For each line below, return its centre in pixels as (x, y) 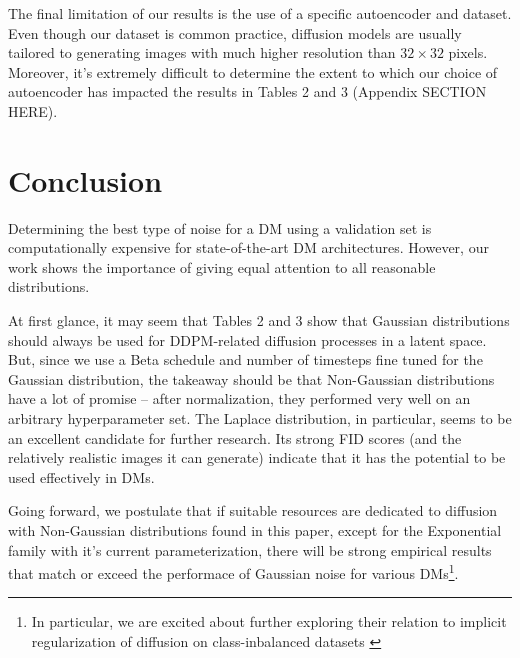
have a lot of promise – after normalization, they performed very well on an (239, 398)
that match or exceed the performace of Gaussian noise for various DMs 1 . (233, 571)
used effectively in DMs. (81, 476)
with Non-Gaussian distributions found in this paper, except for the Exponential (255, 530)
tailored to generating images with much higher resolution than (202, 52)
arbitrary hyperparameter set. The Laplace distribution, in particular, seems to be (260, 418)
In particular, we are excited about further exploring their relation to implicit (269, 621)
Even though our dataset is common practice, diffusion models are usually (235, 32)
